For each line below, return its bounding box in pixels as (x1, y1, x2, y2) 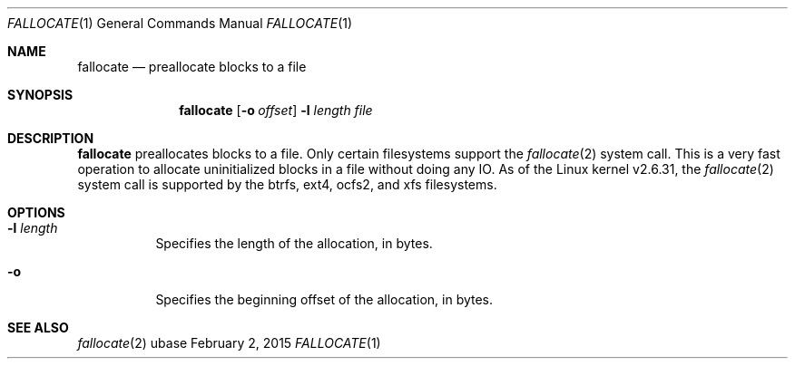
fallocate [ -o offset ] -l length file (179, 102, 373, 118)
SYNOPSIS (7, 87, 74, 102)
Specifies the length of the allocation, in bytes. (155, 236, 433, 251)
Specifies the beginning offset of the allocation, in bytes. (155, 292, 494, 307)
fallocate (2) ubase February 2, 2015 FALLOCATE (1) (77, 335, 381, 351)
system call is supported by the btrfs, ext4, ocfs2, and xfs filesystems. (77, 177, 497, 192)
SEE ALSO (7, 320, 69, 335)
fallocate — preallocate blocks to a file (77, 59, 307, 74)
